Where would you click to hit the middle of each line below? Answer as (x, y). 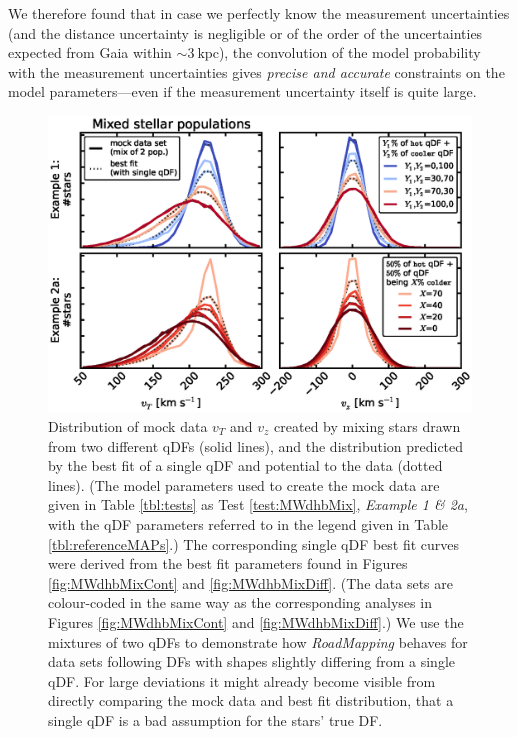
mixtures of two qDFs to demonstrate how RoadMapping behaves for (258, 641)
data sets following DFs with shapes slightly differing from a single (252, 661)
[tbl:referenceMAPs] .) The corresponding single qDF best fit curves (254, 543)
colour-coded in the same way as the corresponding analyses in (240, 602)
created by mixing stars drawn (367, 426)
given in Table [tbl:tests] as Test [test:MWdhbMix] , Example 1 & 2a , (258, 504)
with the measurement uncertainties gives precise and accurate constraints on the (256, 71)
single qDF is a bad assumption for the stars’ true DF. (215, 719)
